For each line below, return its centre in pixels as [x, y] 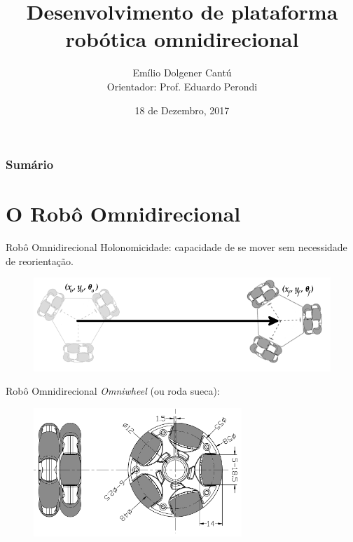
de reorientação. [40, 260]
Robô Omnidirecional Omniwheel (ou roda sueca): [113, 391]
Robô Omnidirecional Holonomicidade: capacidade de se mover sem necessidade [176, 247]
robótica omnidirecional [182, 39]
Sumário [30, 164]
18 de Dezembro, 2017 [182, 110]
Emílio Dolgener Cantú [182, 73]
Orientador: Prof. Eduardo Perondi [182, 86]
